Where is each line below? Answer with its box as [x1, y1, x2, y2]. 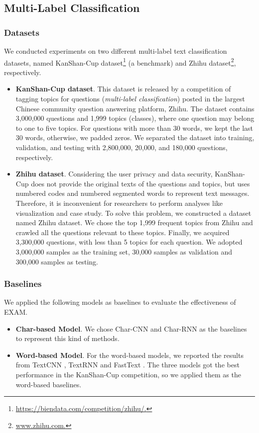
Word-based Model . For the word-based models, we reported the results [15, 349, 244, 360]
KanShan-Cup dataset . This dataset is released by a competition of [15, 84, 231, 94]
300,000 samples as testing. [15, 256, 98, 266]
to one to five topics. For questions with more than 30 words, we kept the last [15, 122, 254, 133]
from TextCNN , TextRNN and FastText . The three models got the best [15, 359, 240, 370]
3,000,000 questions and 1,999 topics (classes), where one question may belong [15, 113, 255, 123]
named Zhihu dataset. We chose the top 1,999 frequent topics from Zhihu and [15, 217, 253, 228]
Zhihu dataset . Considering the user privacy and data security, [15, 169, 213, 179]
